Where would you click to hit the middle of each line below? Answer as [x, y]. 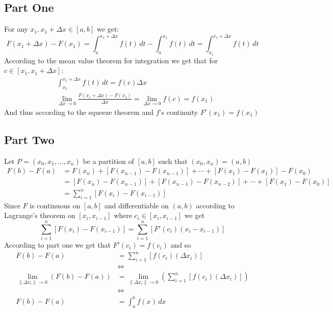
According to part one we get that [57, 245]
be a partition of [108, 161]
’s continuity [179, 112]
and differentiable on [136, 205]
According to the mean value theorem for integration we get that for [111, 60]
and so [181, 245]
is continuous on [55, 205]
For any [16, 29]
